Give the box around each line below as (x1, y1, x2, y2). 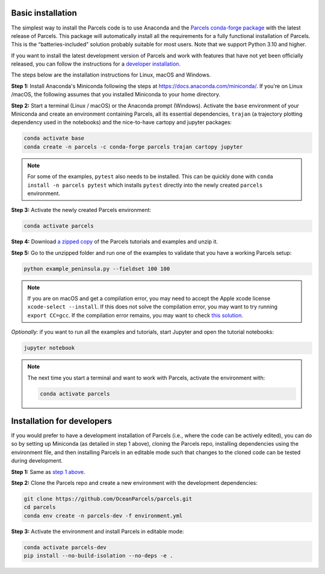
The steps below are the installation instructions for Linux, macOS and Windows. (11, 71, 211, 78)
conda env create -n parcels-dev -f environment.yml (23, 512, 183, 519)
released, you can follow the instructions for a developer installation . (11, 60, 181, 67)
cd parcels (23, 504, 56, 511)
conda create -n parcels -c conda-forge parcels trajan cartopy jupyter (23, 143, 243, 150)
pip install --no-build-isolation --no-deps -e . (23, 552, 173, 560)
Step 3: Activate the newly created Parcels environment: (11, 207, 152, 214)
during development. (11, 457, 63, 464)
